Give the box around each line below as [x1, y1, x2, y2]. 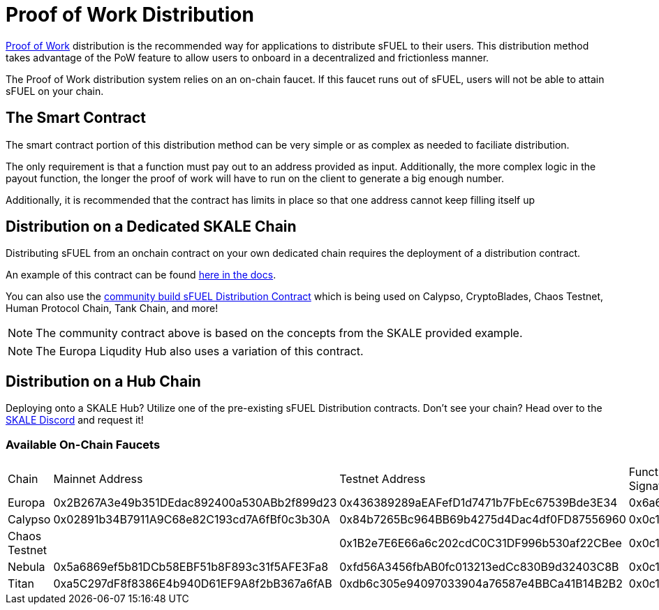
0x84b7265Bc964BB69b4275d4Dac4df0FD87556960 [339, 512, 626, 527]
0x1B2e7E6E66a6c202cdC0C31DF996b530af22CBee [339, 536, 622, 551]
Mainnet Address [53, 472, 143, 486]
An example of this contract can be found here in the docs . [6, 269, 276, 281]
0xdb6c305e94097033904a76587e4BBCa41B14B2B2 [339, 576, 623, 591]
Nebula [8, 560, 45, 574]
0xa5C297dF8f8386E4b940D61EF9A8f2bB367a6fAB [53, 576, 332, 591]
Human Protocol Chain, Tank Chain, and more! [6, 302, 219, 315]
